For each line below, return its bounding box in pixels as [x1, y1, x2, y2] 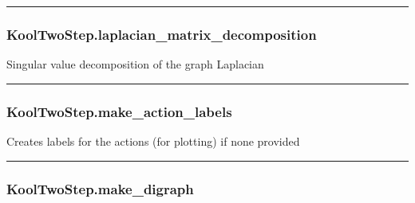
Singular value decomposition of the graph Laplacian [6, 56, 264, 72]
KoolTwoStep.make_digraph [6, 178, 194, 198]
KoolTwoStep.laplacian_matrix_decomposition [6, 24, 317, 44]
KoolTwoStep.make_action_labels [6, 101, 232, 121]
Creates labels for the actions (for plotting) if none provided [6, 133, 300, 150]
